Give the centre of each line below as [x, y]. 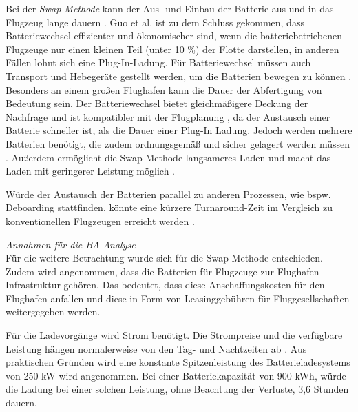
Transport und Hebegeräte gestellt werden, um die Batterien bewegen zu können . [179, 76]
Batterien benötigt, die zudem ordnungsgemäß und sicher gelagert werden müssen [178, 143]
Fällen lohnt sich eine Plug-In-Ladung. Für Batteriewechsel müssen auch [158, 62]
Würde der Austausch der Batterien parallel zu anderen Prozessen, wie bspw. [168, 194]
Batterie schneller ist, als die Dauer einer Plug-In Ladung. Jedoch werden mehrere [179, 130]
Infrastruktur [33, 285]
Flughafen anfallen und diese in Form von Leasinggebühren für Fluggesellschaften [178, 298]
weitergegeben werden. [53, 312]
